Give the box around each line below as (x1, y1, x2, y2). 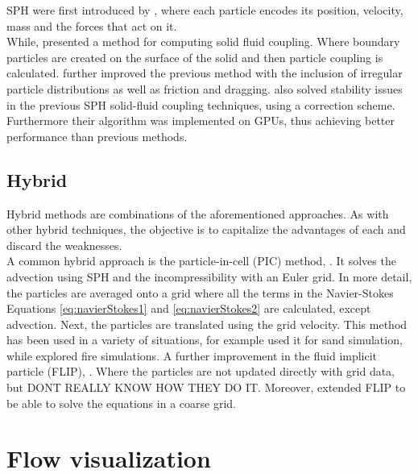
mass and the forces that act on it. (6, 17, 177, 34)
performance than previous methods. (6, 127, 188, 144)
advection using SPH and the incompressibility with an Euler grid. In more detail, (6, 268, 412, 285)
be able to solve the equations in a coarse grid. (6, 394, 236, 411)
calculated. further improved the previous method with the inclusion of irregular (6, 64, 403, 81)
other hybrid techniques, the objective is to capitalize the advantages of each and (6, 221, 406, 238)
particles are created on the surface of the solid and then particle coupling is (6, 48, 383, 65)
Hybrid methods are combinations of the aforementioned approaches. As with (6, 205, 389, 222)
